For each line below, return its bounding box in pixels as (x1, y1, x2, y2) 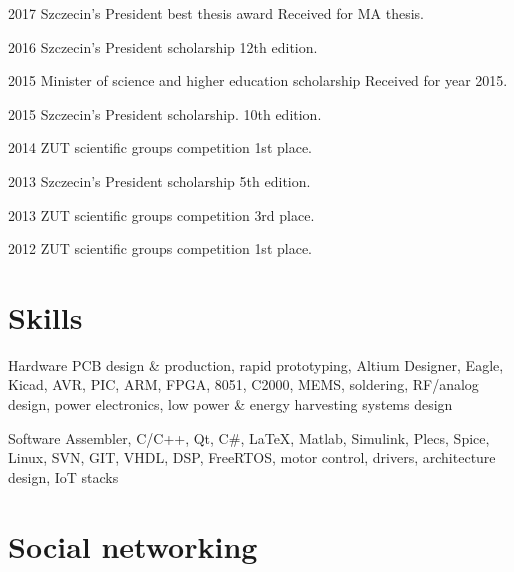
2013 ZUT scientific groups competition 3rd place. (8, 204, 315, 225)
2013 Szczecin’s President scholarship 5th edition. (8, 170, 311, 191)
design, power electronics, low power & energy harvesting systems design (8, 394, 453, 415)
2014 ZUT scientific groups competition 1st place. (8, 137, 312, 158)
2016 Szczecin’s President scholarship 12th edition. (8, 36, 318, 57)
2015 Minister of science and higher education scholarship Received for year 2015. (8, 70, 508, 91)
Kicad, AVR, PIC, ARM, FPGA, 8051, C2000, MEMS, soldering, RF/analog (8, 374, 479, 395)
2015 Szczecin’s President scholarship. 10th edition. (8, 103, 322, 124)
